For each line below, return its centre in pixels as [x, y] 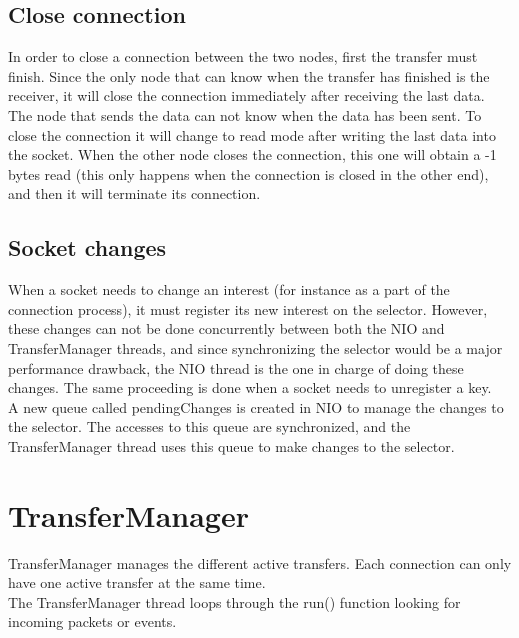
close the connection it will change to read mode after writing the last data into [252, 134]
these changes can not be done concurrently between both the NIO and [226, 328]
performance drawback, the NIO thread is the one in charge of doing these [236, 367]
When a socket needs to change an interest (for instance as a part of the [229, 289]
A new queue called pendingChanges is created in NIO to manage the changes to [256, 406]
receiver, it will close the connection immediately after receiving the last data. [246, 95]
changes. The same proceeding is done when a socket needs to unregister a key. [250, 387]
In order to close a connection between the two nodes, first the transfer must [243, 56]
